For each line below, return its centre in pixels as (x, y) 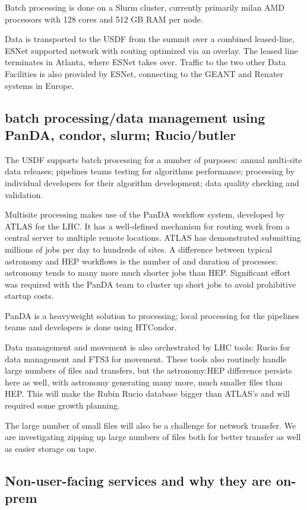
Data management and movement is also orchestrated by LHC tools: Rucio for (148, 347)
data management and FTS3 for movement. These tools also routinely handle (146, 358)
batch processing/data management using (135, 117)
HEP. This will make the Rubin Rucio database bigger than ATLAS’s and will (147, 393)
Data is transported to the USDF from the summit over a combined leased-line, (150, 39)
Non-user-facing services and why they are (138, 480)
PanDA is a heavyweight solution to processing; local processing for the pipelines (152, 315)
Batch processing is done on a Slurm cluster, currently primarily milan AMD (145, 7)
